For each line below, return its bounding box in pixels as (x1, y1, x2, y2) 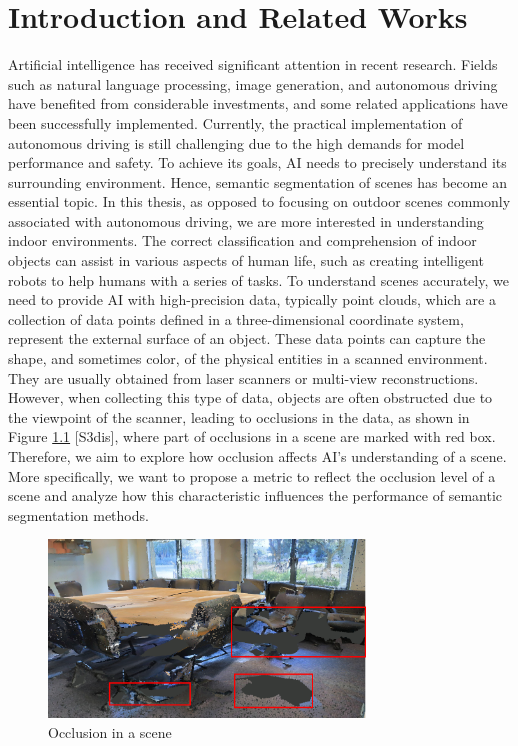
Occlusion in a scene (48, 721, 172, 742)
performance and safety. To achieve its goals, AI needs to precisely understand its (8, 152, 507, 173)
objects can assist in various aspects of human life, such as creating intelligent (8, 250, 484, 271)
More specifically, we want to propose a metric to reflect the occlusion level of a (8, 465, 496, 486)
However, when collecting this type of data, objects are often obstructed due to (8, 387, 493, 408)
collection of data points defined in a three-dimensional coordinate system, (8, 308, 464, 329)
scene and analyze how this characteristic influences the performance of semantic (8, 485, 502, 506)
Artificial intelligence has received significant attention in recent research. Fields (8, 54, 498, 75)
